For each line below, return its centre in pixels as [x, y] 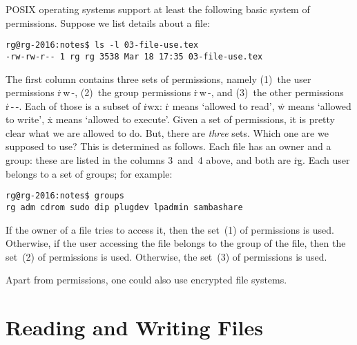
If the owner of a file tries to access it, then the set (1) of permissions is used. [170, 229]
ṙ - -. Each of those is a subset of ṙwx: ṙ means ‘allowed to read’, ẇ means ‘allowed [178, 105]
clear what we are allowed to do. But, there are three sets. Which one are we [167, 132]
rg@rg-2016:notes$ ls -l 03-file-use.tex [102, 45]
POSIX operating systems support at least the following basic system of [158, 9]
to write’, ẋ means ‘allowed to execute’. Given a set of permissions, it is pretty [171, 119]
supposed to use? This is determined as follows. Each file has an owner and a [168, 146]
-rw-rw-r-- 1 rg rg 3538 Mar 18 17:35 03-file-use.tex [134, 56]
